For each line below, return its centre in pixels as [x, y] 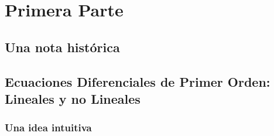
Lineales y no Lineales [73, 98]
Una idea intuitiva [48, 127]
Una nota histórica [62, 47]
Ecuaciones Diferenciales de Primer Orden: [138, 81]
